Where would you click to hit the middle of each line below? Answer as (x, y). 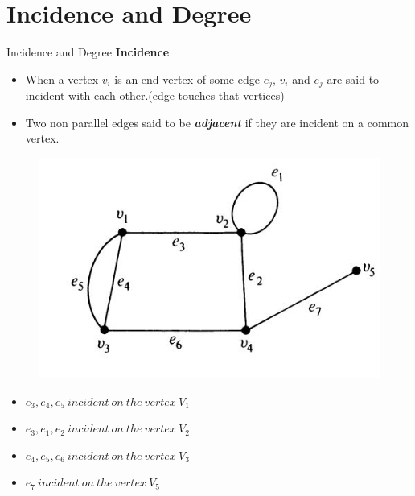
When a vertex (62, 79)
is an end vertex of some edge (187, 79)
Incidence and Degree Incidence (88, 52)
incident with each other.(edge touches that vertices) (155, 95)
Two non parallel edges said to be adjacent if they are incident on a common (217, 122)
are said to (353, 79)
